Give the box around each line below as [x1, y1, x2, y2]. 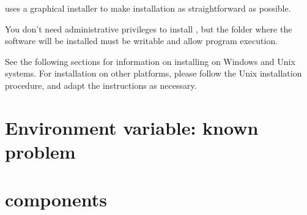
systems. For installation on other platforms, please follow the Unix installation [5, 67, 302, 80]
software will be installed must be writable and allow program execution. [5, 34, 278, 47]
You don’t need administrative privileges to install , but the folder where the [5, 22, 292, 35]
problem [5, 138, 76, 164]
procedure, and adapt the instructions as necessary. [5, 78, 197, 91]
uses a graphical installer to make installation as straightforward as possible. [5, 2, 291, 14]
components [5, 187, 107, 212]
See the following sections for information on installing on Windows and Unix [5, 55, 295, 67]
